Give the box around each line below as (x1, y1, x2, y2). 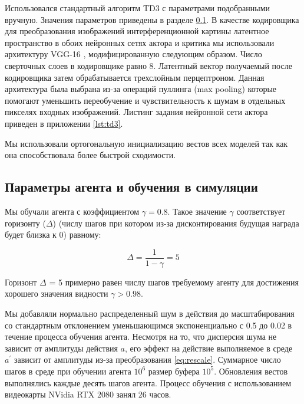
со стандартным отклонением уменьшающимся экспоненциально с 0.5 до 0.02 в (5, 318, 292, 331)
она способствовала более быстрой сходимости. (5, 149, 176, 161)
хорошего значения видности (5, 287, 108, 300)
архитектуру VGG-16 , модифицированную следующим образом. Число (5, 48, 262, 60)
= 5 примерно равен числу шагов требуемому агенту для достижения (49, 275, 299, 288)
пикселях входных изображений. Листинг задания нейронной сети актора (5, 106, 268, 118)
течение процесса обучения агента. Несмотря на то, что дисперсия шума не (5, 330, 277, 343)
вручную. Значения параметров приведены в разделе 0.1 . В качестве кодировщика (5, 13, 299, 25)
